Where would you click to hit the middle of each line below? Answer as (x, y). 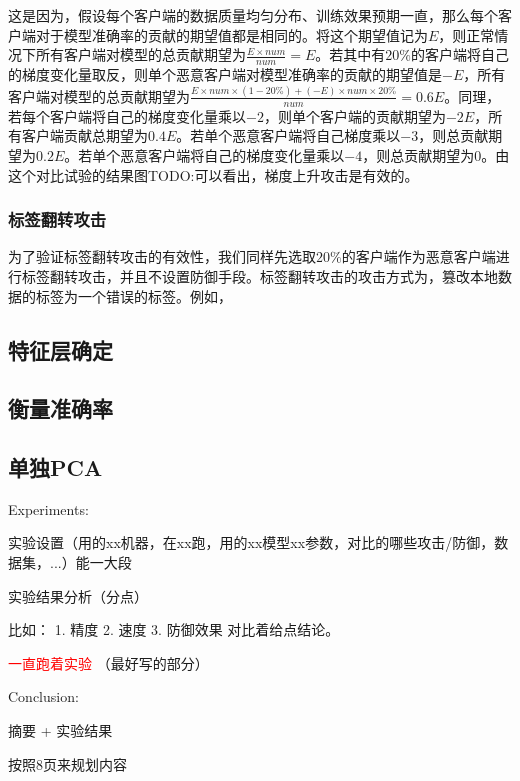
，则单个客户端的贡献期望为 (354, 115)
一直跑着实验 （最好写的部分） (108, 662)
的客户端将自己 (459, 54)
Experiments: (48, 508)
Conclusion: (43, 696)
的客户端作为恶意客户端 (418, 256)
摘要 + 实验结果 (60, 730)
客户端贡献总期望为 (84, 135)
